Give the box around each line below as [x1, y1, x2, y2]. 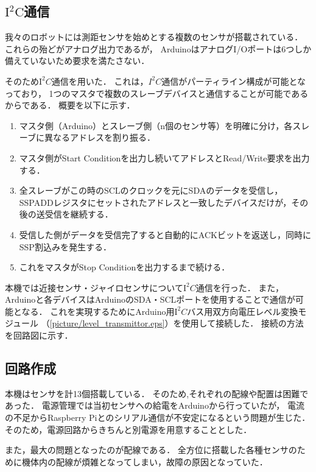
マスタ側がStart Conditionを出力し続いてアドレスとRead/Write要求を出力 [19, 151, 310, 164]
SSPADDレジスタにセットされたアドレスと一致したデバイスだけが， [19, 195, 292, 208]
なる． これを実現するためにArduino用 [21, 305, 175, 317]
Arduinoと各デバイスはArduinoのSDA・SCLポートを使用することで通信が [5, 293, 295, 306]
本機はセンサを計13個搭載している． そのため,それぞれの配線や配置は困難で [5, 387, 309, 400]
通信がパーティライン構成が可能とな [161, 74, 306, 87]
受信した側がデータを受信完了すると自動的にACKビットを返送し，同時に [19, 228, 311, 241]
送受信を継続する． [36, 208, 113, 220]
